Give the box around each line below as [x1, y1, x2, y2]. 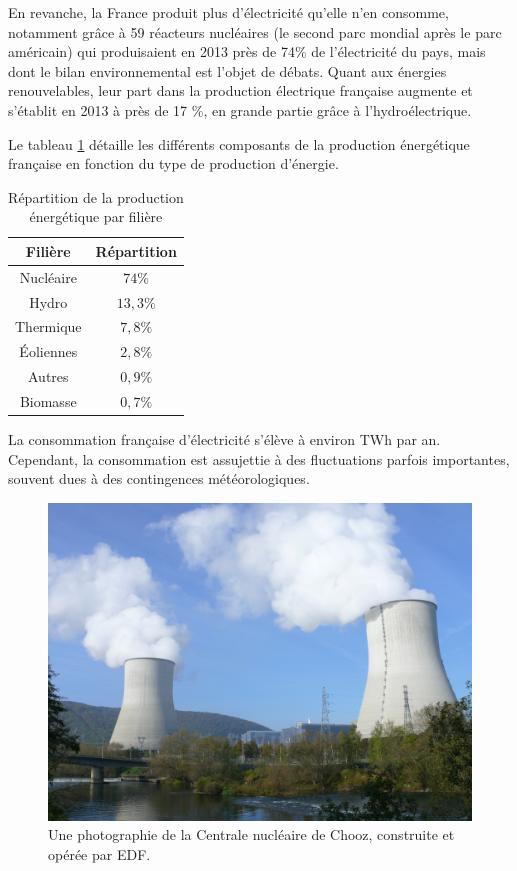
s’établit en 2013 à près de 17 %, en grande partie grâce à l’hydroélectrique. [8, 99, 472, 120]
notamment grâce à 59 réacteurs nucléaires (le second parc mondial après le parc [8, 21, 502, 42]
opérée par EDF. [48, 844, 151, 865]
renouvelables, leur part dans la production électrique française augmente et [8, 80, 473, 101]
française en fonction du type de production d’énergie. [8, 153, 339, 174]
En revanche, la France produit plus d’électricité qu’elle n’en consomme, [8, 2, 449, 22]
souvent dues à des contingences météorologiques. [8, 468, 310, 489]
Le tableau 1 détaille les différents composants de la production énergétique [8, 133, 470, 154]
